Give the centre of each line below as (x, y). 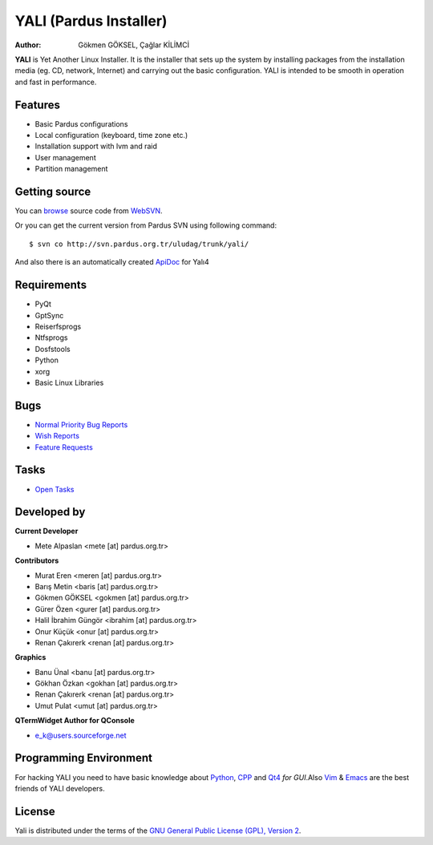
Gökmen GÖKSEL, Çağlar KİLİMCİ (134, 45)
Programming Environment (83, 758)
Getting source (53, 192)
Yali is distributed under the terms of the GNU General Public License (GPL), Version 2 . (158, 831)
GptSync (49, 315)
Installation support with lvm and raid (96, 146)
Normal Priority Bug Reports (81, 424)
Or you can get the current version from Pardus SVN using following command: (146, 225)
